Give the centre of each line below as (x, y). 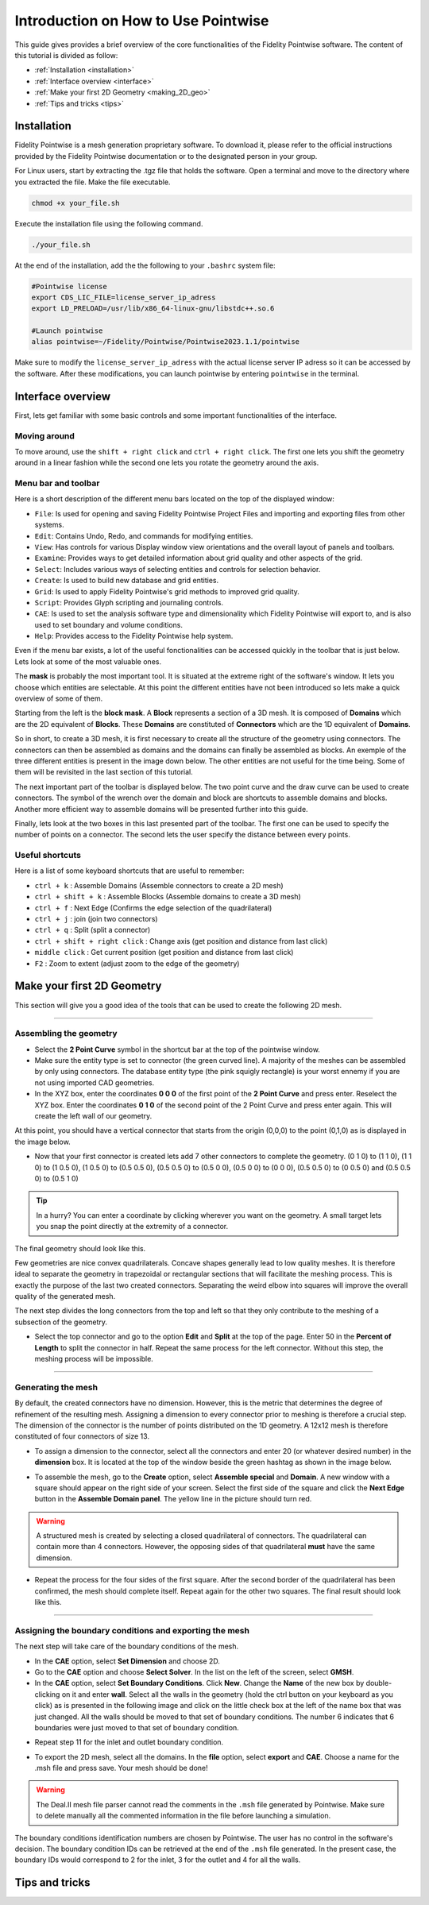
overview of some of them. (59, 698)
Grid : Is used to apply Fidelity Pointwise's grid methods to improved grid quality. (167, 591)
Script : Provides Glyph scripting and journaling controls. (129, 602)
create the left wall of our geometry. (93, 1116)
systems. (49, 525)
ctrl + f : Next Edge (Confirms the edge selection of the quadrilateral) (153, 908)
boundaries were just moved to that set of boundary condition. (137, 1727)
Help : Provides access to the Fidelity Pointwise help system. (134, 636)
